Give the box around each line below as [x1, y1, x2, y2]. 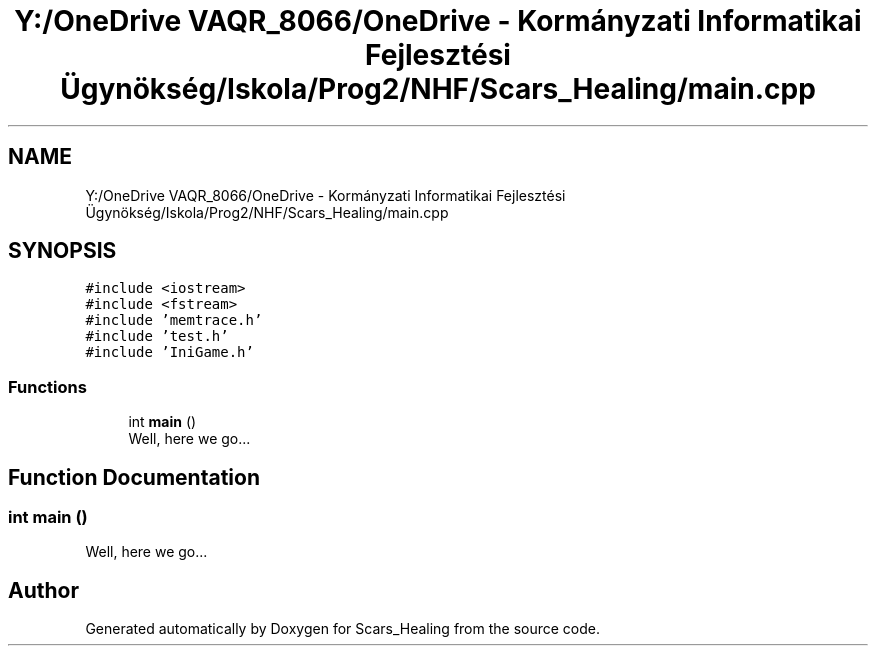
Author [8, 577, 79, 603]
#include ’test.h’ [85, 328, 229, 345]
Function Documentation [8, 464, 260, 490]
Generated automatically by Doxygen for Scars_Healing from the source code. [85, 620, 601, 638]
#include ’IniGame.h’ [85, 344, 254, 361]
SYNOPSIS [8, 238, 117, 264]
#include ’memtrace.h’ [85, 312, 263, 329]
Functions [8, 376, 87, 397]
